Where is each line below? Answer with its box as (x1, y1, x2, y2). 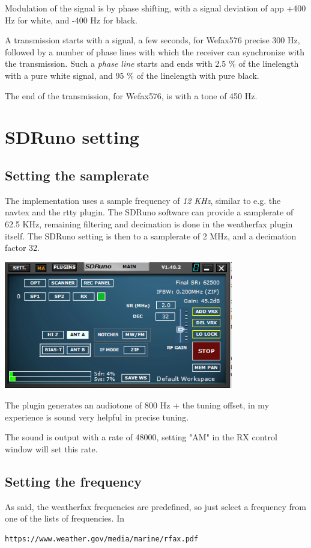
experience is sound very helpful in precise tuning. (5, 410, 189, 423)
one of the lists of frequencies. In (5, 512, 124, 525)
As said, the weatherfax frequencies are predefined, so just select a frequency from (5, 500, 306, 513)
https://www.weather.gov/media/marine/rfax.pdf (5, 534, 199, 543)
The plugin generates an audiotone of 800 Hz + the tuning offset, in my (5, 398, 270, 411)
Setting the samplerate (5, 165, 149, 184)
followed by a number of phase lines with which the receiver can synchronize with (5, 45, 304, 58)
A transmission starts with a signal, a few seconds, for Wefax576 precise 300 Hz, (5, 34, 300, 46)
